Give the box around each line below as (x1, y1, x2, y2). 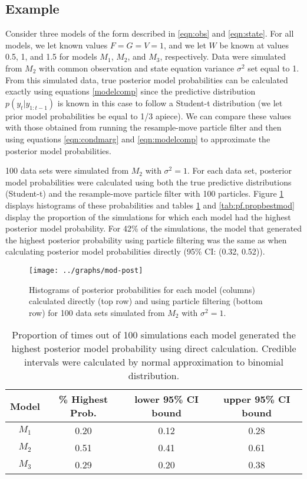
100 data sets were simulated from (5, 164, 129, 177)
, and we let (164, 38, 206, 51)
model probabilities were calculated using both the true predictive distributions (5, 175, 292, 188)
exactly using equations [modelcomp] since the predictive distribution (5, 85, 256, 97)
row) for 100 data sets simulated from (29, 306, 165, 318)
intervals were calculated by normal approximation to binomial (24, 355, 283, 369)
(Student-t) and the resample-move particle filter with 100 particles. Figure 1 (5, 187, 284, 200)
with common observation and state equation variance (39, 61, 235, 74)
